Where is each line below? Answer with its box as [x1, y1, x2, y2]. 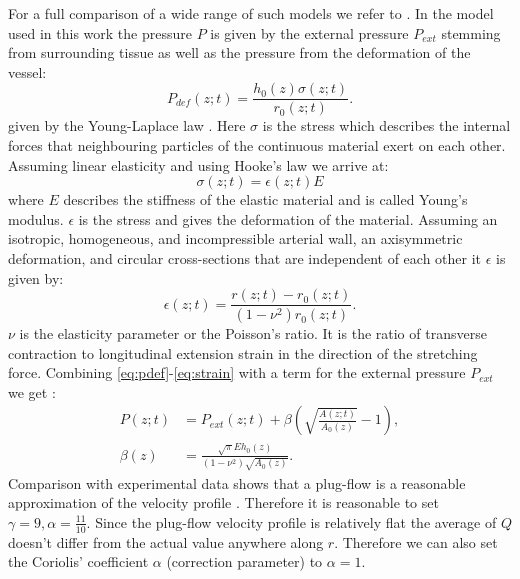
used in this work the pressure [8, 22, 192, 43]
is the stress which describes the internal [262, 115, 511, 136]
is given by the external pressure [210, 22, 409, 43]
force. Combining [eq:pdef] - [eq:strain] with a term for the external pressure [8, 362, 466, 383]
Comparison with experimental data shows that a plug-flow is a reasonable [8, 472, 466, 493]
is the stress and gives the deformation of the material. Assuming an [78, 208, 498, 229]
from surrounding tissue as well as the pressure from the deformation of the [8, 42, 471, 63]
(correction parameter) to [166, 551, 323, 572]
